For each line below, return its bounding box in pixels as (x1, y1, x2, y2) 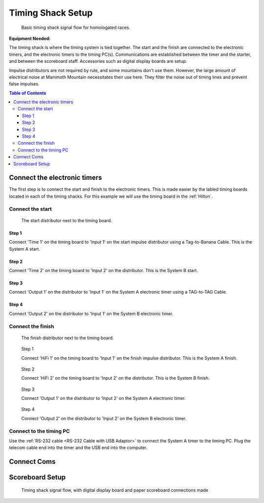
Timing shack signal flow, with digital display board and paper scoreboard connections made (21, 487, 209, 493)
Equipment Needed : (9, 35, 51, 41)
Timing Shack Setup (9, 7, 93, 18)
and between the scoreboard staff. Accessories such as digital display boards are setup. (9, 58, 188, 64)
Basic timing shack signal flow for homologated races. (21, 25, 131, 30)
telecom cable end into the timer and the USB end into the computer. (9, 445, 148, 451)
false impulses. (9, 81, 40, 87)
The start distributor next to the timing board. (21, 217, 112, 223)
